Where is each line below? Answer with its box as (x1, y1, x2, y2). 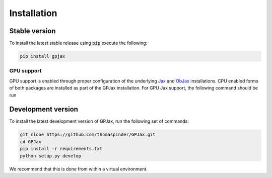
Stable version (9, 27, 56, 35)
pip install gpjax (20, 53, 65, 59)
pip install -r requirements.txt (20, 146, 103, 152)
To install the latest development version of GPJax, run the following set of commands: (9, 118, 189, 124)
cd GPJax (20, 139, 42, 144)
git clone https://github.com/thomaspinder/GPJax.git (20, 132, 156, 138)
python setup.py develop (20, 153, 82, 158)
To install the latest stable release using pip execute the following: (9, 40, 148, 46)
